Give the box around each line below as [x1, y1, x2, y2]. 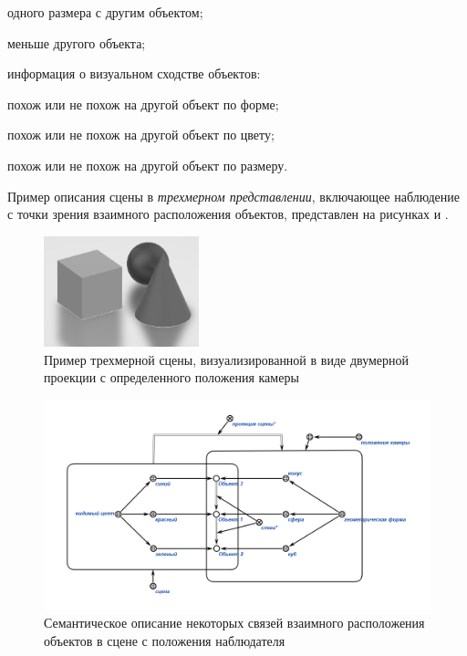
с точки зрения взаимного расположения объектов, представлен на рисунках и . [7, 204, 449, 224]
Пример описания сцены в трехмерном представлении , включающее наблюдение [7, 186, 460, 205]
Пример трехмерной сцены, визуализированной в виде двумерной [44, 349, 410, 369]
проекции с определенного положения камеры [44, 368, 299, 387]
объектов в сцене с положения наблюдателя [44, 630, 285, 650]
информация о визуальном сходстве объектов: [7, 64, 261, 83]
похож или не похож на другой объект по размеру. [7, 155, 288, 174]
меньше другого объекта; [7, 33, 146, 52]
